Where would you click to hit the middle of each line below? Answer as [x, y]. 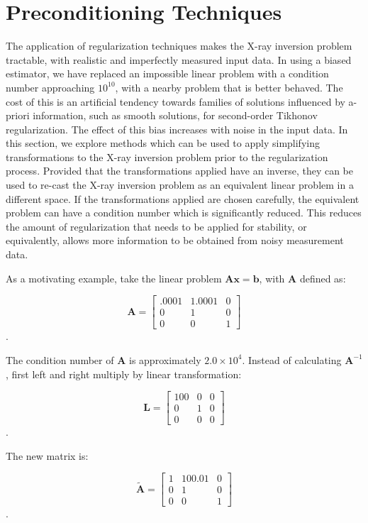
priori [18, 115]
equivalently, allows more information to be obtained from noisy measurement [175, 240]
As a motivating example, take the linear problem [114, 278]
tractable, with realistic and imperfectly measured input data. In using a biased [179, 59]
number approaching [50, 87]
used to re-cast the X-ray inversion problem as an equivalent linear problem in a [180, 185]
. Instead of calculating [292, 359]
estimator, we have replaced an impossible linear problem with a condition [167, 73]
